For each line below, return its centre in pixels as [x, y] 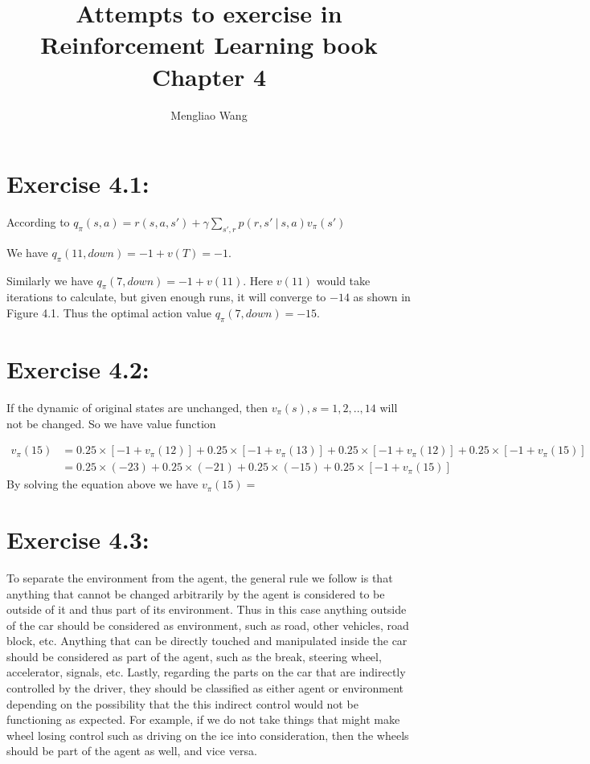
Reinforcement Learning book [209, 45]
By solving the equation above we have [102, 484]
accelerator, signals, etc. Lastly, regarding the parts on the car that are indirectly [206, 672]
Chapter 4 [209, 76]
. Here [258, 280]
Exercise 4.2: [78, 369]
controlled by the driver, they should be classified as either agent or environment [205, 688]
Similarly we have [50, 280]
